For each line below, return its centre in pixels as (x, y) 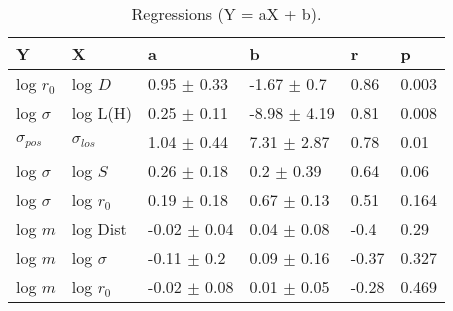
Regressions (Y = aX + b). (226, 13)
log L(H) (102, 112)
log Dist (99, 228)
